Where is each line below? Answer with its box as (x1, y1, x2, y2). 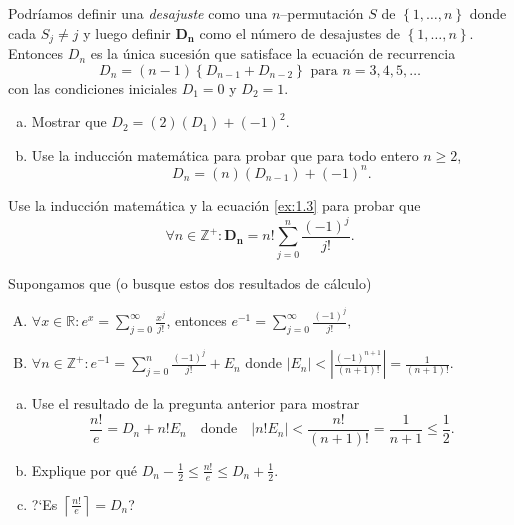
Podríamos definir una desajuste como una (8, 3, 268, 23)
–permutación (280, 3, 364, 23)
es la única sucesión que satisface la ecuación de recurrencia (90, 43, 456, 64)
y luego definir (83, 22, 171, 43)
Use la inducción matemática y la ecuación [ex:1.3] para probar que (8, 194, 421, 215)
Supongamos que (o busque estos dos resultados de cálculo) (8, 272, 372, 293)
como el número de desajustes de (199, 22, 400, 43)
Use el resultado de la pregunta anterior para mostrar (31, 393, 360, 414)
